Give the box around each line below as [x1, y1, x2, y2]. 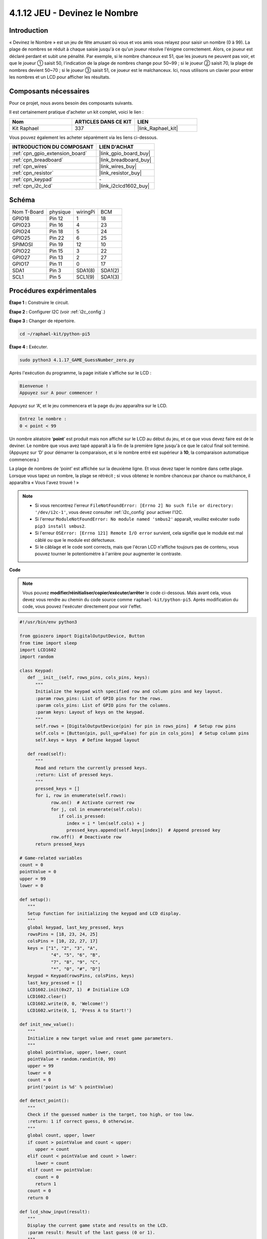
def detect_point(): [19, 1098, 69, 1104]
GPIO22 [12, 247, 31, 254]
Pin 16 [49, 221, 64, 228]
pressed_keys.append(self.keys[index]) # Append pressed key [66, 828, 221, 833]
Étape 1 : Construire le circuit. [9, 300, 69, 306]
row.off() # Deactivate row [50, 834, 122, 840]
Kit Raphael [12, 124, 39, 131]
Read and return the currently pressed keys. [35, 765, 148, 771]
